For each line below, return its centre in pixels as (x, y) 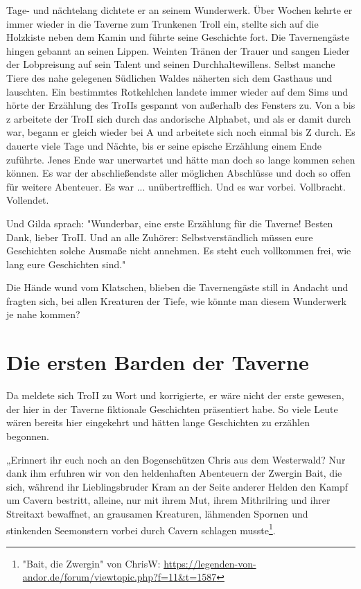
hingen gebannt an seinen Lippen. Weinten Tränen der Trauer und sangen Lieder (178, 50)
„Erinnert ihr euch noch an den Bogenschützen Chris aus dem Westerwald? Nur (176, 459)
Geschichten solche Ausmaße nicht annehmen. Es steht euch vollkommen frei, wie (179, 250)
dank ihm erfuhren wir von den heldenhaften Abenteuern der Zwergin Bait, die (174, 473)
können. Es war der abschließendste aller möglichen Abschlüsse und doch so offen (179, 173)
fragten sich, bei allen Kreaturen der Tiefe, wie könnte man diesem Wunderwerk (176, 300)
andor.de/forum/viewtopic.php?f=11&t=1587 (120, 577)
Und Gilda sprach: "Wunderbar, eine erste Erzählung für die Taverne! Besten (170, 223)
